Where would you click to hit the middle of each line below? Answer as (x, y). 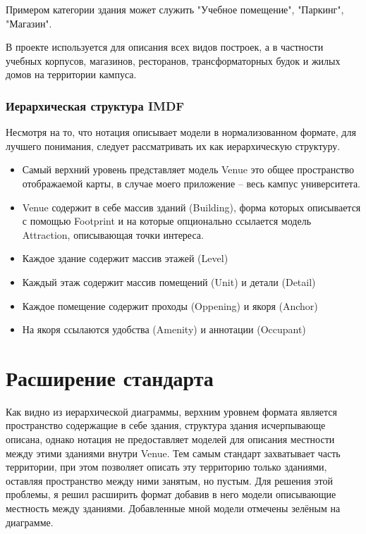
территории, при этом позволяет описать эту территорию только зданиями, (166, 467)
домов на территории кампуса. (71, 74)
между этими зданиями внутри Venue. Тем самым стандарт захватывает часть (173, 453)
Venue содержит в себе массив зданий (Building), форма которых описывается (191, 207)
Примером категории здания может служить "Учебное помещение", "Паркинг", (175, 9)
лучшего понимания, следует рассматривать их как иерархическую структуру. (173, 145)
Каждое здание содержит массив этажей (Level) (125, 258)
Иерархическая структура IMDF (95, 105)
